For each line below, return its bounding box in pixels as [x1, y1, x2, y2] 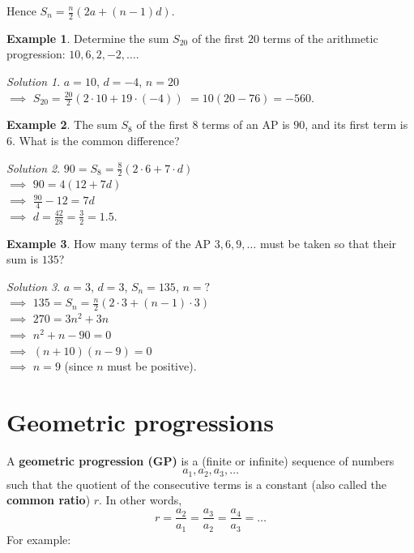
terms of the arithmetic [262, 29, 378, 46]
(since [64, 358, 93, 375]
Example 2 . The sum [6, 116, 117, 133]
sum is [6, 251, 39, 268]
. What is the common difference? [12, 132, 180, 149]
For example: [6, 530, 71, 547]
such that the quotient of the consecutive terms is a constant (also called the [6, 475, 387, 492]
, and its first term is [305, 116, 408, 133]
